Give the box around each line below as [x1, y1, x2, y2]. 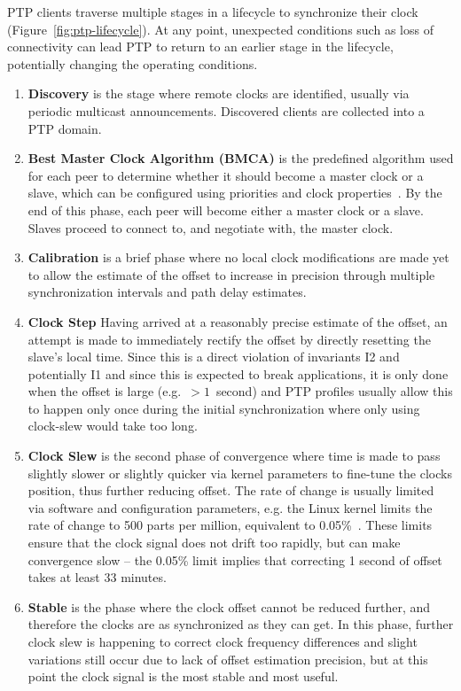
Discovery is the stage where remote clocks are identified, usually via [27, 84, 410, 103]
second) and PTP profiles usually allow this [215, 382, 453, 400]
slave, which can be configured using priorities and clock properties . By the [27, 183, 442, 202]
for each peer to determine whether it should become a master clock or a [27, 166, 424, 184]
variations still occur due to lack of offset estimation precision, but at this [27, 649, 428, 668]
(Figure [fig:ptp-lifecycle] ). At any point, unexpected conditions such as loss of [7, 19, 434, 38]
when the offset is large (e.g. [27, 382, 182, 400]
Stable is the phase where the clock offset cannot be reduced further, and [27, 597, 431, 616]
